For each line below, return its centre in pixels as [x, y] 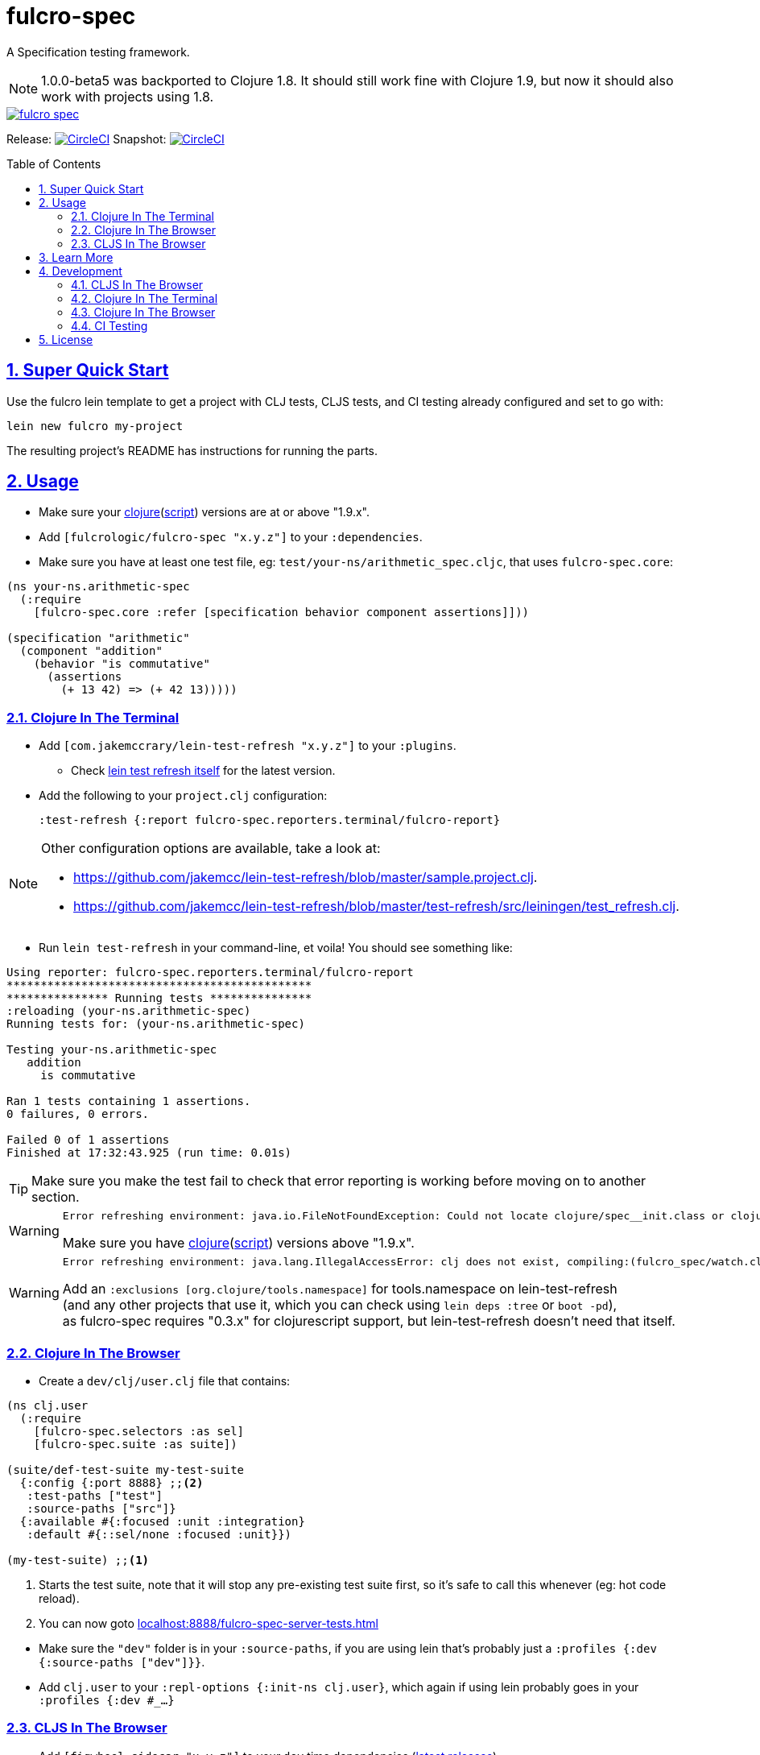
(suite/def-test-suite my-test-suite [126, 1469]
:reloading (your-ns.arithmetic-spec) [129, 1011]
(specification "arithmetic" [98, 638]
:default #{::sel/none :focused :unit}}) [159, 1534]
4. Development [81, 271]
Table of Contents [54, 163]
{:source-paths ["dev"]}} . [122, 1662]
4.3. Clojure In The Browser [143, 312]
